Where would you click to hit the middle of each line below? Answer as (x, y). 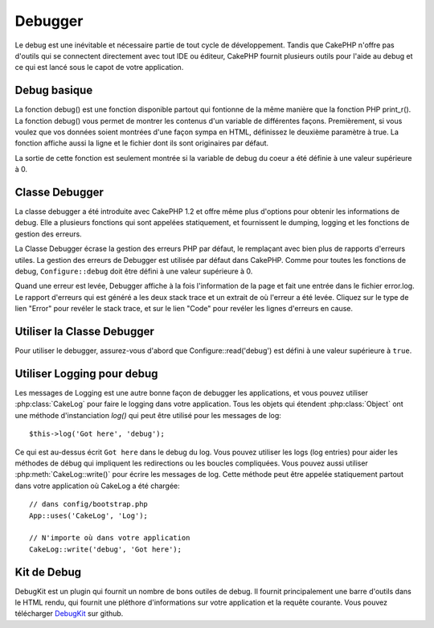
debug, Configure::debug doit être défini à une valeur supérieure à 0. (134, 271)
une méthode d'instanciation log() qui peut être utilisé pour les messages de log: (148, 415)
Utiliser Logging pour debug (86, 374)
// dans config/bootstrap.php (89, 504)
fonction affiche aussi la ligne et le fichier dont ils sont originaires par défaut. (142, 143)
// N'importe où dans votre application (110, 538)
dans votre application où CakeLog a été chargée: (97, 486)
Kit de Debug (48, 572)
